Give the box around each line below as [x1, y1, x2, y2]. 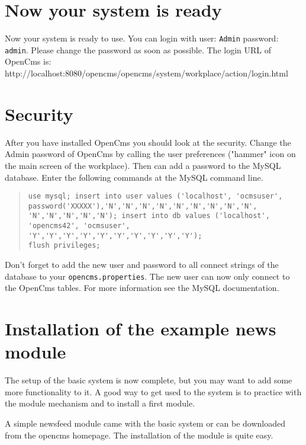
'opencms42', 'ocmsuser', [28, 222, 130, 230]
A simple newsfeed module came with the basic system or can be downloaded [5, 417, 286, 429]
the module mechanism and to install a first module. [5, 397, 195, 409]
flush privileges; [28, 241, 101, 250]
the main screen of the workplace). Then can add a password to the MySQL [5, 159, 281, 171]
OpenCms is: [5, 55, 51, 68]
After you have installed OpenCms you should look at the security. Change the [5, 136, 291, 148]
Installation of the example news [5, 316, 276, 341]
